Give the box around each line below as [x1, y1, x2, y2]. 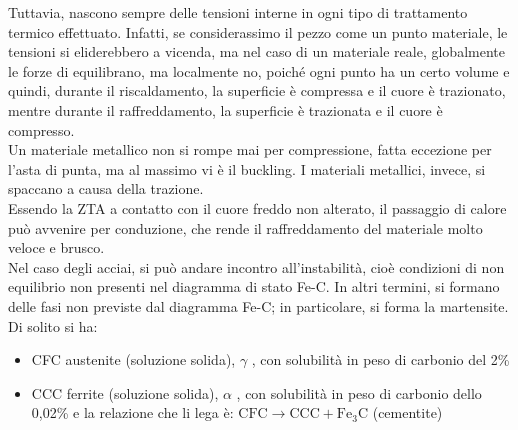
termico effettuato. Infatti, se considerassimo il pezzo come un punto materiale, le [8, 21, 508, 42]
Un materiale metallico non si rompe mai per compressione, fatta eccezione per [8, 139, 492, 160]
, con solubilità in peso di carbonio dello [236, 382, 482, 403]
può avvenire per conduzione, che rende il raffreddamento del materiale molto [8, 217, 483, 238]
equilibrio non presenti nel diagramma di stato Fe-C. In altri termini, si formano [8, 276, 500, 297]
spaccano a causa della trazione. [8, 178, 204, 199]
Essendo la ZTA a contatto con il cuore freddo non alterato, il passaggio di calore [8, 197, 507, 218]
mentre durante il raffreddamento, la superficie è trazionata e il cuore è [8, 99, 443, 120]
